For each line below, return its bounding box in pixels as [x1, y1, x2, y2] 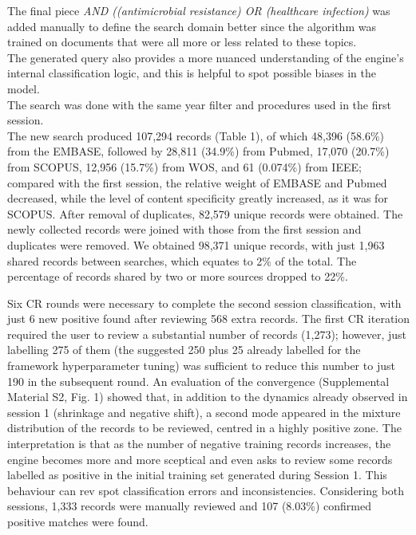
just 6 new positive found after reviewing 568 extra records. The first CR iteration [7, 310, 410, 327]
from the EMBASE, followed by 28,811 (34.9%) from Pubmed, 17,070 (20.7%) [7, 143, 390, 159]
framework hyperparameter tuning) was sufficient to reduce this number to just [7, 357, 395, 374]
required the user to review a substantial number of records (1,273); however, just [7, 325, 407, 342]
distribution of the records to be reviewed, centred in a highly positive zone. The [7, 419, 402, 436]
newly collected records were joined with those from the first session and [7, 221, 362, 238]
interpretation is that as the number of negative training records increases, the [7, 435, 391, 452]
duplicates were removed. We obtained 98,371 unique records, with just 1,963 [7, 236, 385, 253]
